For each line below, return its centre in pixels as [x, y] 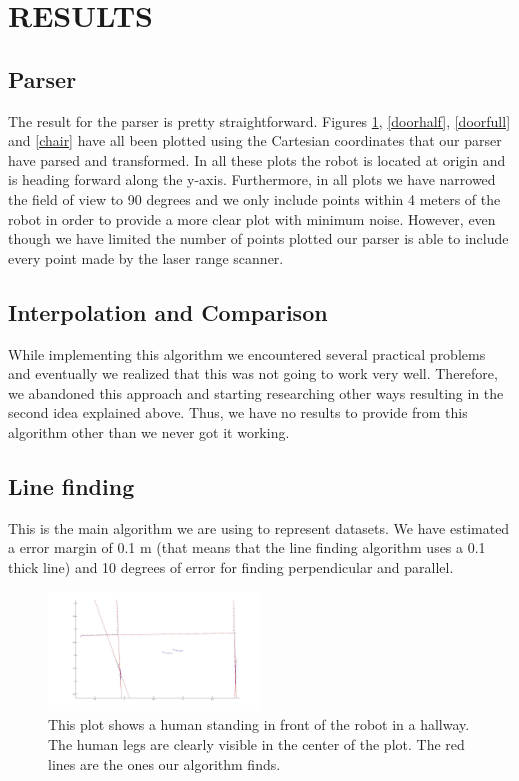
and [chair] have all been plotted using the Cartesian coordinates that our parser [255, 140]
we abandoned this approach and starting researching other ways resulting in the [256, 392]
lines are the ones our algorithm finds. [164, 763]
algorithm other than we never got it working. [149, 431]
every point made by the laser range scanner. [146, 257]
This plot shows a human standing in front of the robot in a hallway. [259, 724]
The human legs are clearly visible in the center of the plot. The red [256, 743]
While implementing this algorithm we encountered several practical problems [247, 353]
